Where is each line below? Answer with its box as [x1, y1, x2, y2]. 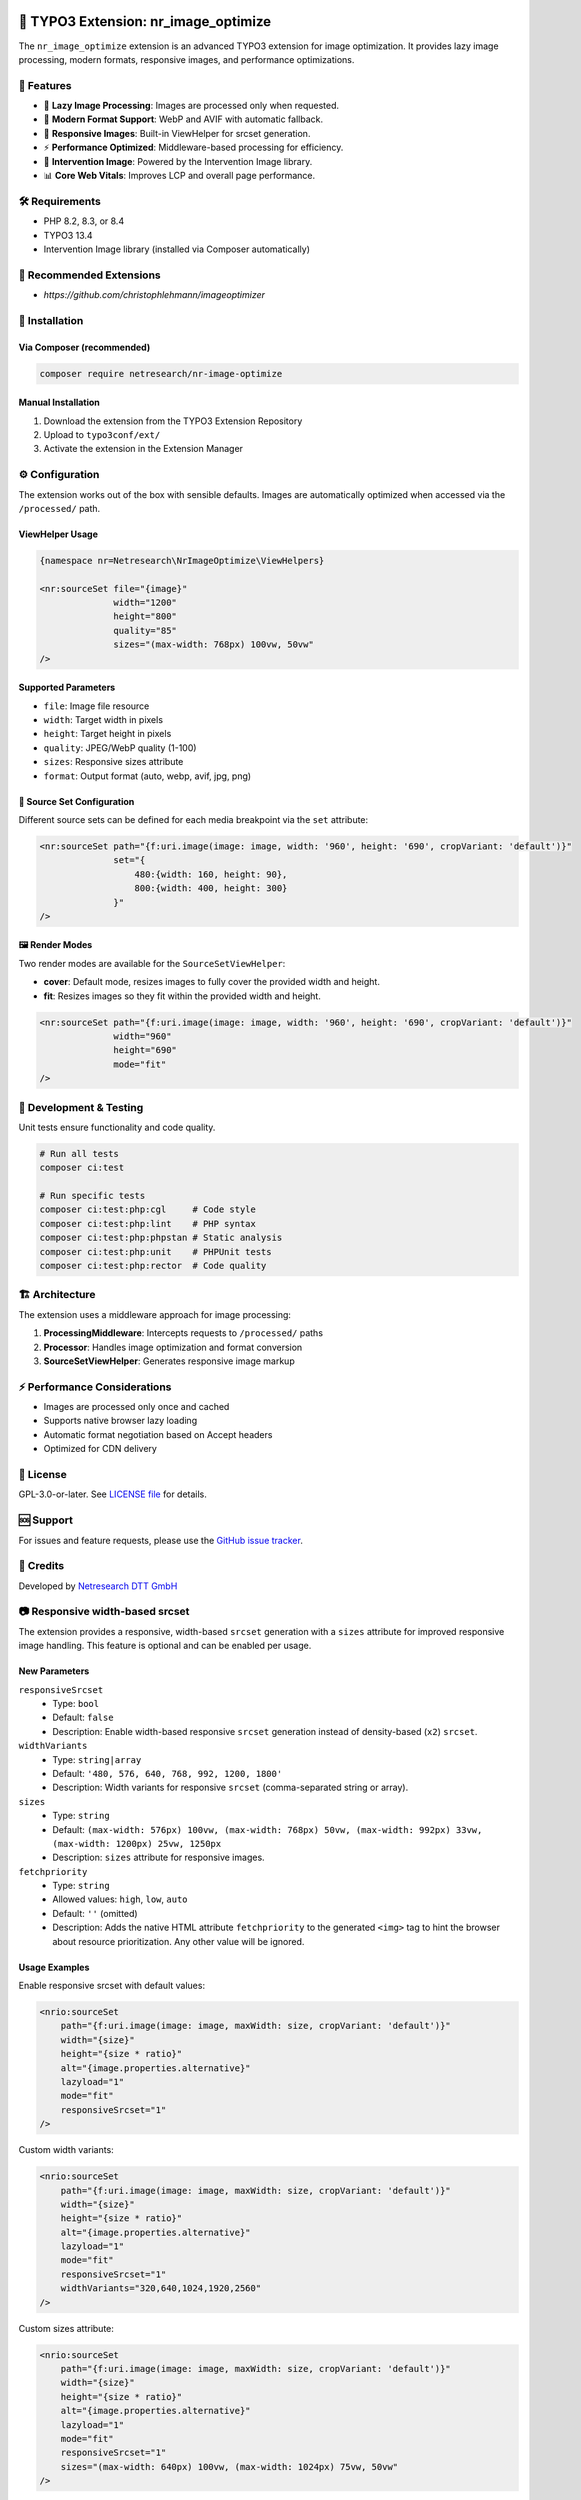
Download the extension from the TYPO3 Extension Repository [43, 415, 303, 427]
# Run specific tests [39, 1190, 146, 1202]
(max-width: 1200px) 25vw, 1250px [52, 1838, 222, 1849]
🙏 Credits [18, 1559, 65, 1573]
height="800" [113, 611, 177, 622]
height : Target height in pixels [43, 728, 172, 740]
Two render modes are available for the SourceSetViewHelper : [18, 957, 286, 969]
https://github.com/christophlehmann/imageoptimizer [43, 289, 265, 301]
